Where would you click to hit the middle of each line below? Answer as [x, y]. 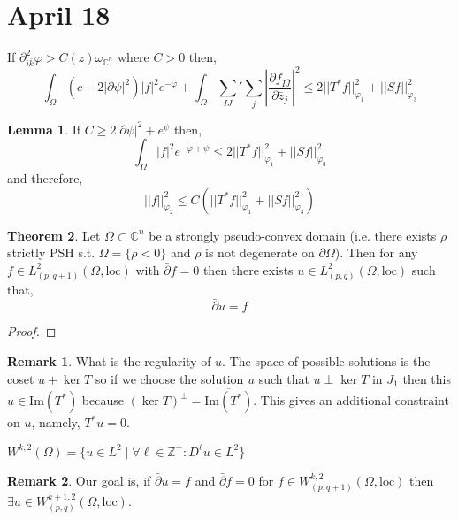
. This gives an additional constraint [351, 400]
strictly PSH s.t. [51, 252]
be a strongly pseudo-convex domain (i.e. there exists [293, 235]
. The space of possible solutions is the [326, 361]
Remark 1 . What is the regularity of [109, 361]
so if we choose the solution [169, 378]
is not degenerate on [260, 252]
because [103, 400]
